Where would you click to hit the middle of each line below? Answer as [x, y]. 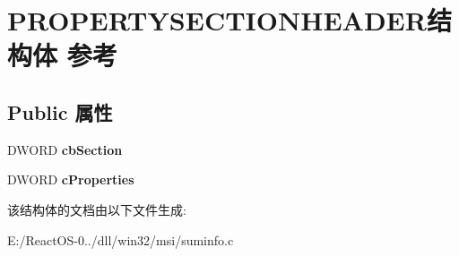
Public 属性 [60, 111]
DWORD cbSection [65, 149]
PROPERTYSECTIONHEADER [217, 20]
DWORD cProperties [71, 179]
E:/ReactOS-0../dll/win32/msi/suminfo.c [121, 239]
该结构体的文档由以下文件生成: [97, 209]
